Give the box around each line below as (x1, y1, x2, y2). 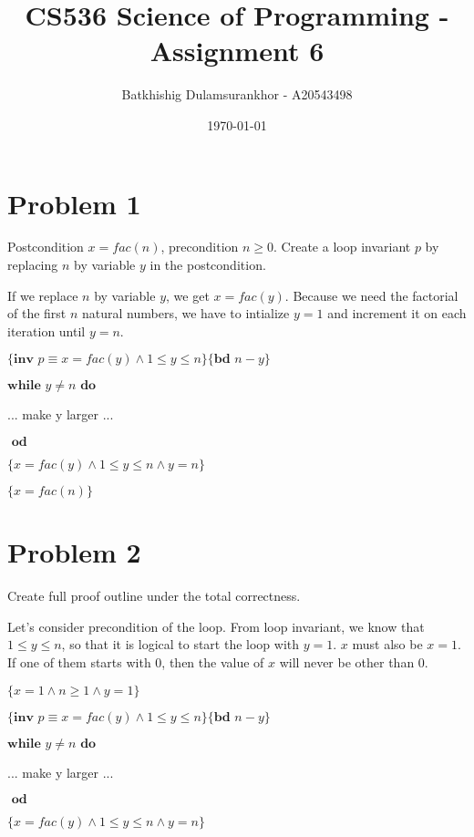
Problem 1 (7, 184, 141, 222)
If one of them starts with (7, 652, 151, 671)
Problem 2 (7, 533, 141, 571)
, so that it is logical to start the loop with (61, 635, 300, 654)
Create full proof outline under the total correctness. (7, 586, 301, 605)
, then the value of (161, 652, 264, 671)
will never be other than (279, 652, 415, 671)
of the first (7, 304, 67, 323)
